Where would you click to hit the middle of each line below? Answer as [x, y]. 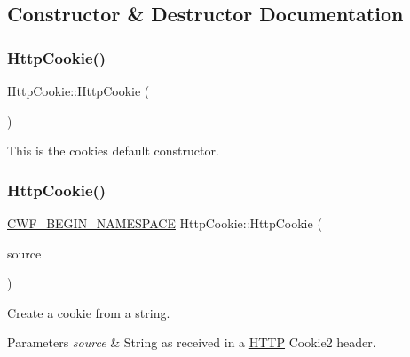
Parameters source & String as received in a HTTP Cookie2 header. [192, 342]
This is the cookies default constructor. [113, 151]
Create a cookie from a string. [89, 312]
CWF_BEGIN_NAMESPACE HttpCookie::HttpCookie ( [165, 223]
